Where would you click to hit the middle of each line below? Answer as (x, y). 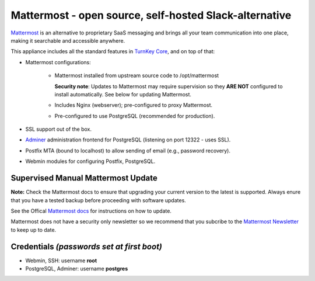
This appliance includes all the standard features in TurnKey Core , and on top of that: (113, 51)
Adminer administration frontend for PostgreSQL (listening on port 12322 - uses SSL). (128, 140)
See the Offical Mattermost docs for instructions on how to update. (91, 211)
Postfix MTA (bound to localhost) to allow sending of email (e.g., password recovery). (128, 150)
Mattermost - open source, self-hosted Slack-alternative (151, 15)
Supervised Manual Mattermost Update (84, 178)
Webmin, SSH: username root (61, 261)
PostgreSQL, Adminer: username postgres (77, 268)
